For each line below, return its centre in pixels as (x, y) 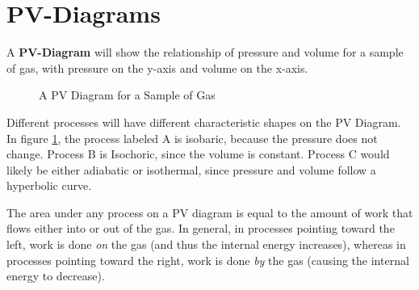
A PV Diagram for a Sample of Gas (127, 95)
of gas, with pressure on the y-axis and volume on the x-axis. (157, 67)
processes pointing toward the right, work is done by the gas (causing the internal (208, 260)
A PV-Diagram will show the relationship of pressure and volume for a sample (205, 52)
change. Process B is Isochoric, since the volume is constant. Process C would (198, 154)
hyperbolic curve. (49, 185)
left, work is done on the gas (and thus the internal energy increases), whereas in (206, 244)
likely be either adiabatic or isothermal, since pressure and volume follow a (191, 169)
